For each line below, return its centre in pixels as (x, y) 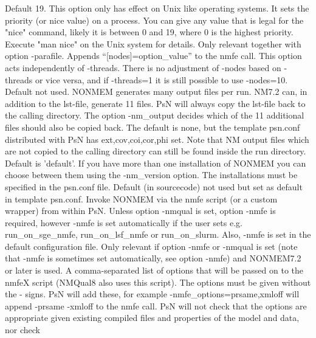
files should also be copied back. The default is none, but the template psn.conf (153, 127)
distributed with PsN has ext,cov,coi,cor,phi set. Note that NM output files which (157, 139)
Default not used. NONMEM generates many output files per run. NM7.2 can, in (156, 91)
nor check (22, 330)
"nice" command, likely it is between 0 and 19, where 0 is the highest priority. (149, 32)
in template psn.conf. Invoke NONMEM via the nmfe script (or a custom (141, 198)
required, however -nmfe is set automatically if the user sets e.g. (124, 222)
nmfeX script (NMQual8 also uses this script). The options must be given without (158, 282)
